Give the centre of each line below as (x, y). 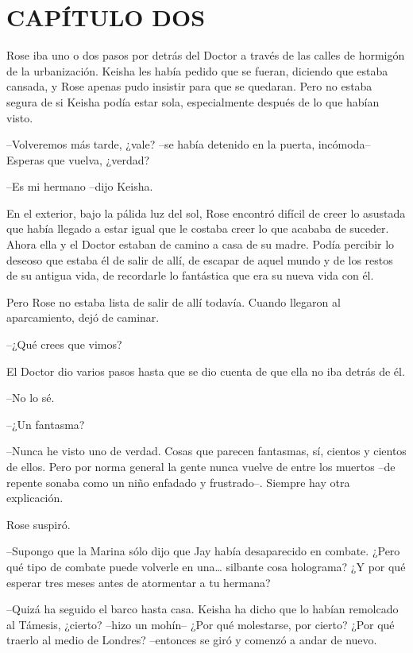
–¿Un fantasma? (46, 424)
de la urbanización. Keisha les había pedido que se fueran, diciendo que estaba (197, 70)
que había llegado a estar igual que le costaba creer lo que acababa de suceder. (198, 228)
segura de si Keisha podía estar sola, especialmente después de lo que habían (193, 101)
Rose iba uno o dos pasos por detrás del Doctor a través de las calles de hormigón (206, 55)
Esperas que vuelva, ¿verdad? (78, 159)
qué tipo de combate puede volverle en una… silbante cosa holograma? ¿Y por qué (206, 566)
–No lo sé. (31, 398)
